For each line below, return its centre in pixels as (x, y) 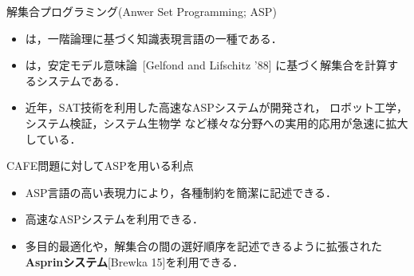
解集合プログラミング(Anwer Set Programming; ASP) (142, 11)
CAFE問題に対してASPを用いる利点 (100, 166)
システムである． (81, 80)
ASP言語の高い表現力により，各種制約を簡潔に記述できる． (181, 192)
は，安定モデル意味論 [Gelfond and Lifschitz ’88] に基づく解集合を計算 (206, 65)
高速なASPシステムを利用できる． (114, 219)
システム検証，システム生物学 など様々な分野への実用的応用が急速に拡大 (217, 122)
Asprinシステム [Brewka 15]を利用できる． (134, 261)
